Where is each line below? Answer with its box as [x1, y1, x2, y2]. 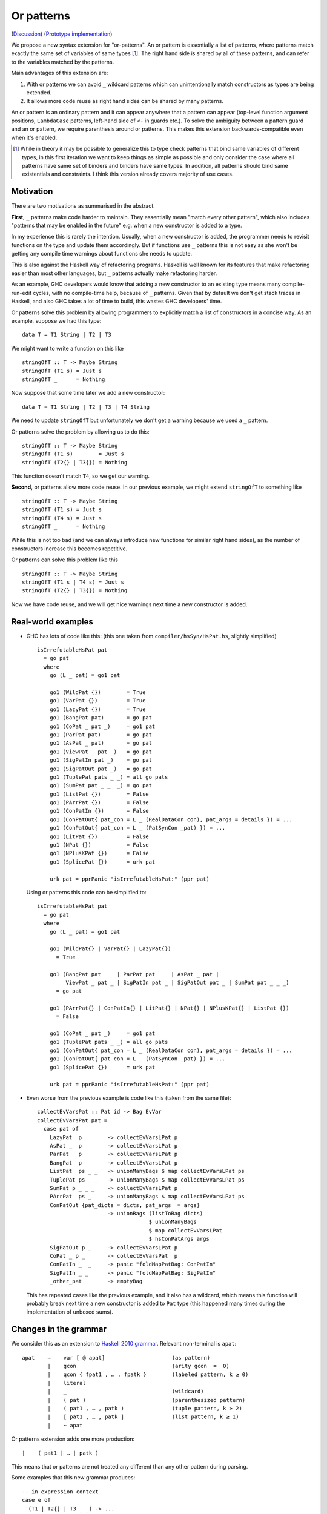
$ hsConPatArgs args [148, 1235, 210, 1243]
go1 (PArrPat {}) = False [49, 799, 150, 806]
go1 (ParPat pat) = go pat [49, 731, 153, 738]
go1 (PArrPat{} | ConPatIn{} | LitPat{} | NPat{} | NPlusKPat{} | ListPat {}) [49, 1005, 289, 1011]
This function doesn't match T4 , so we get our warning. [11, 472, 150, 480]
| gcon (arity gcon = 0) [47, 1363, 230, 1370]
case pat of [43, 1125, 79, 1132]
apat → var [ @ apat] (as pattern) [22, 1354, 211, 1361]
